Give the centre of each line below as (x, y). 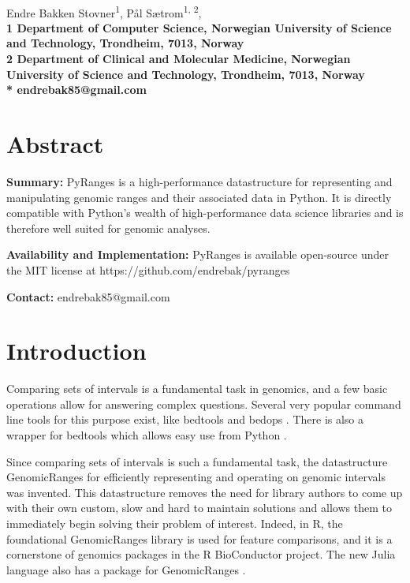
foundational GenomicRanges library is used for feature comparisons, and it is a (199, 538)
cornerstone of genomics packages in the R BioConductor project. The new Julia (201, 554)
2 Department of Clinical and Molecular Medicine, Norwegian (179, 59)
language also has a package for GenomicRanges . (126, 569)
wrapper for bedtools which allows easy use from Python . (147, 435)
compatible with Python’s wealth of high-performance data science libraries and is (205, 213)
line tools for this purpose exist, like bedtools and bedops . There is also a (185, 419)
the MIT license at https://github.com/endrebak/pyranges (148, 269)
